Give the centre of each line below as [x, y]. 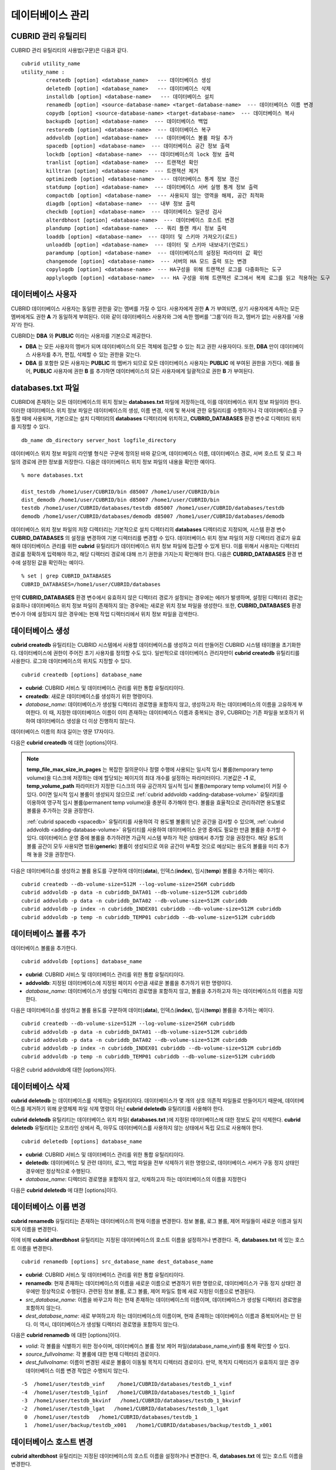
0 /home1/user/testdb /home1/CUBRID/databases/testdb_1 [111, 1417]
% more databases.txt [52, 475]
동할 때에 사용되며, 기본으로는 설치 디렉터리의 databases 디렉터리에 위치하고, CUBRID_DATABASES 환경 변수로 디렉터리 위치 [156, 418]
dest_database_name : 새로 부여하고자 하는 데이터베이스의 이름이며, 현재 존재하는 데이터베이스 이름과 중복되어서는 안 [161, 1316]
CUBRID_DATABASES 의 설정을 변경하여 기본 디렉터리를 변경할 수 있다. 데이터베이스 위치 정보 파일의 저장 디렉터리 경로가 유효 [156, 537]
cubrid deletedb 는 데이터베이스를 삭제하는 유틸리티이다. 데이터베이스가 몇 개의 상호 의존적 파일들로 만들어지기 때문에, [147, 1101]
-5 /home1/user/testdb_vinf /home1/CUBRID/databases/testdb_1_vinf [127, 1384]
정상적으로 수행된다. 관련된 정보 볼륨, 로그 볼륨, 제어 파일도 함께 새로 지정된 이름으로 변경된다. [148, 1291]
